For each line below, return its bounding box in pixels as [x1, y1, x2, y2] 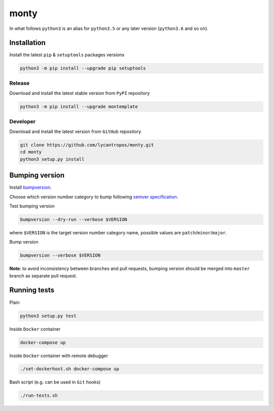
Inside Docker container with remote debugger [9, 353, 109, 359]
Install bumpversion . [9, 184, 52, 190]
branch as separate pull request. [9, 272, 77, 279]
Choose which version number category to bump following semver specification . [9, 193, 179, 200]
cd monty [20, 149, 42, 155]
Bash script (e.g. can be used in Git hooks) [9, 379, 101, 385]
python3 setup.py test [20, 313, 77, 319]
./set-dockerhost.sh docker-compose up [20, 366, 119, 372]
